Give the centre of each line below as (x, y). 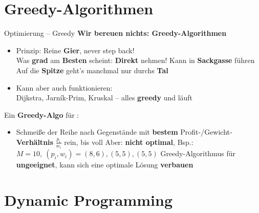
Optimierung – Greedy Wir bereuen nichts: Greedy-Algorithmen (115, 33)
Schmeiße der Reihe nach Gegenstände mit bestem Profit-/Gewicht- (124, 132)
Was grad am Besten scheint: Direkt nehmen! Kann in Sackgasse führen (135, 60)
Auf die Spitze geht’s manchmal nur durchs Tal (92, 70)
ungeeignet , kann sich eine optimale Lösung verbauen (105, 165)
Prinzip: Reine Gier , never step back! (75, 50)
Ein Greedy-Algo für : (42, 114)
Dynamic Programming (89, 200)
